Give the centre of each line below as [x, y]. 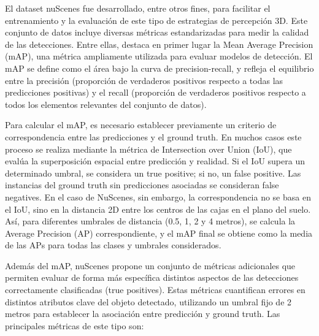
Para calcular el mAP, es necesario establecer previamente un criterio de [141, 125]
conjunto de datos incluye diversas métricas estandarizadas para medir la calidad [157, 32]
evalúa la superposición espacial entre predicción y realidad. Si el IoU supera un [155, 161]
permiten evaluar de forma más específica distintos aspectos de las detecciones [152, 277]
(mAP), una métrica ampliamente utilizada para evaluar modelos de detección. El [159, 56]
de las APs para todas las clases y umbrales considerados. [113, 245]
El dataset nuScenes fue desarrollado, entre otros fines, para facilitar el [138, 8]
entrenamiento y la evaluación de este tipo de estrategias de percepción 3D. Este [156, 20]
